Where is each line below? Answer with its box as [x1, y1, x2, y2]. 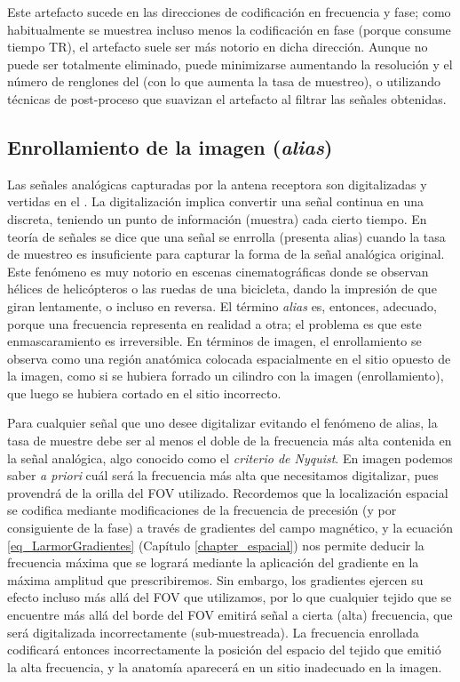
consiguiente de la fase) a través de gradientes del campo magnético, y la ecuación [7, 518, 453, 537]
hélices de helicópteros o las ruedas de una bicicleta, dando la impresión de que [7, 279, 437, 298]
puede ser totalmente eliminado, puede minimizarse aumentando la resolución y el [7, 54, 453, 73]
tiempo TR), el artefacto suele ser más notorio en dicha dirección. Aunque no [7, 37, 428, 56]
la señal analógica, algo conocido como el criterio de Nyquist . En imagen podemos [7, 448, 453, 467]
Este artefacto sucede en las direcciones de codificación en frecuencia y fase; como [7, 3, 451, 20]
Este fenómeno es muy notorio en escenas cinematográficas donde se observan [7, 261, 429, 280]
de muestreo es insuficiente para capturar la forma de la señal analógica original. [7, 245, 445, 263]
